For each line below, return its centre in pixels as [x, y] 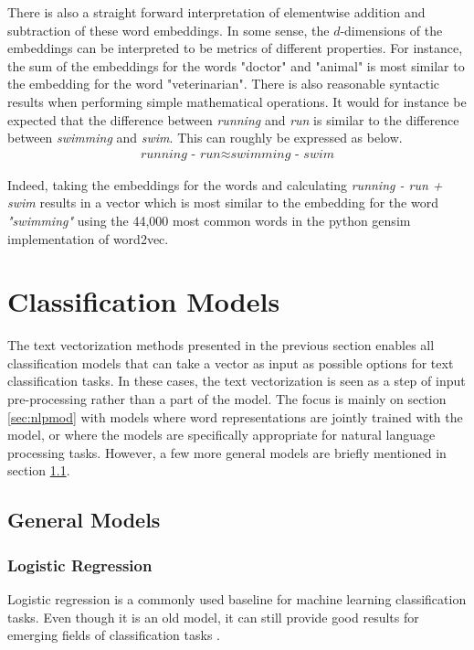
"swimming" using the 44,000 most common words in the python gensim [209, 220]
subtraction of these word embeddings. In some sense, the [169, 30]
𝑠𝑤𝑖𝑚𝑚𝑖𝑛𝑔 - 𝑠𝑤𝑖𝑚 [283, 154]
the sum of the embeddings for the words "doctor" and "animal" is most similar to [236, 65]
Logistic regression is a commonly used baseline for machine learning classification [237, 599]
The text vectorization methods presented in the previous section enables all [221, 345]
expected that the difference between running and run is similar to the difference [233, 119]
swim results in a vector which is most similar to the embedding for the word [223, 202]
